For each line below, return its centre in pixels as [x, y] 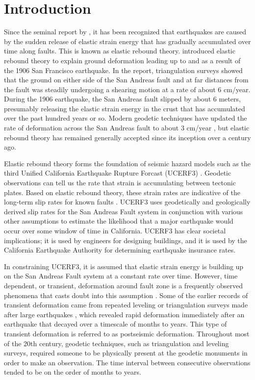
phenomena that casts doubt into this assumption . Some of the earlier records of [126, 295]
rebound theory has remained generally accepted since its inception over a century [127, 137]
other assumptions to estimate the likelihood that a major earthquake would [119, 221]
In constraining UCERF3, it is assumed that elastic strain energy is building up [124, 266]
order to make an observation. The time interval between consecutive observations [127, 362]
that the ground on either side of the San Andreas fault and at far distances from [126, 80]
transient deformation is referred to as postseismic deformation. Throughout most [127, 333]
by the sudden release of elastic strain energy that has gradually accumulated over [127, 41]
